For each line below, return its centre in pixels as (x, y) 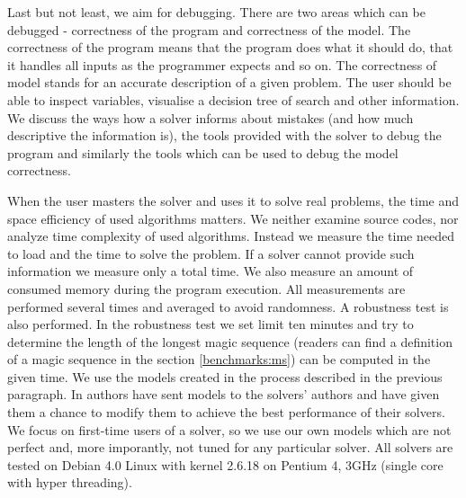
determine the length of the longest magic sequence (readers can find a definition (230, 341)
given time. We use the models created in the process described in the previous (225, 376)
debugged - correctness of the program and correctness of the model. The (209, 29)
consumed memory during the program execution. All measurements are (206, 288)
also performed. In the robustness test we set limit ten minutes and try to (211, 324)
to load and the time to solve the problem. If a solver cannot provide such (211, 253)
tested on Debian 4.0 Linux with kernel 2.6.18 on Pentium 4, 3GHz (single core (225, 464)
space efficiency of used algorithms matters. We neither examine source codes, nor (233, 218)
